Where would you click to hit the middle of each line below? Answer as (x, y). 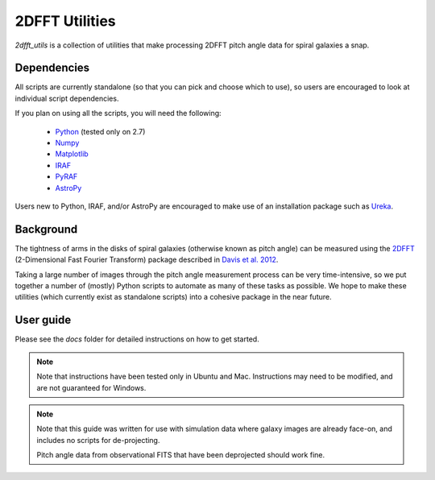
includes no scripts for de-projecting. (98, 440)
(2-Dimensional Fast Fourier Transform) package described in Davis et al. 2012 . (147, 260)
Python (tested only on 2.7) (100, 131)
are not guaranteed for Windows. (91, 387)
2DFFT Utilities (65, 21)
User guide (43, 320)
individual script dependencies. (67, 98)
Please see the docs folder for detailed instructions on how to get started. (137, 339)
